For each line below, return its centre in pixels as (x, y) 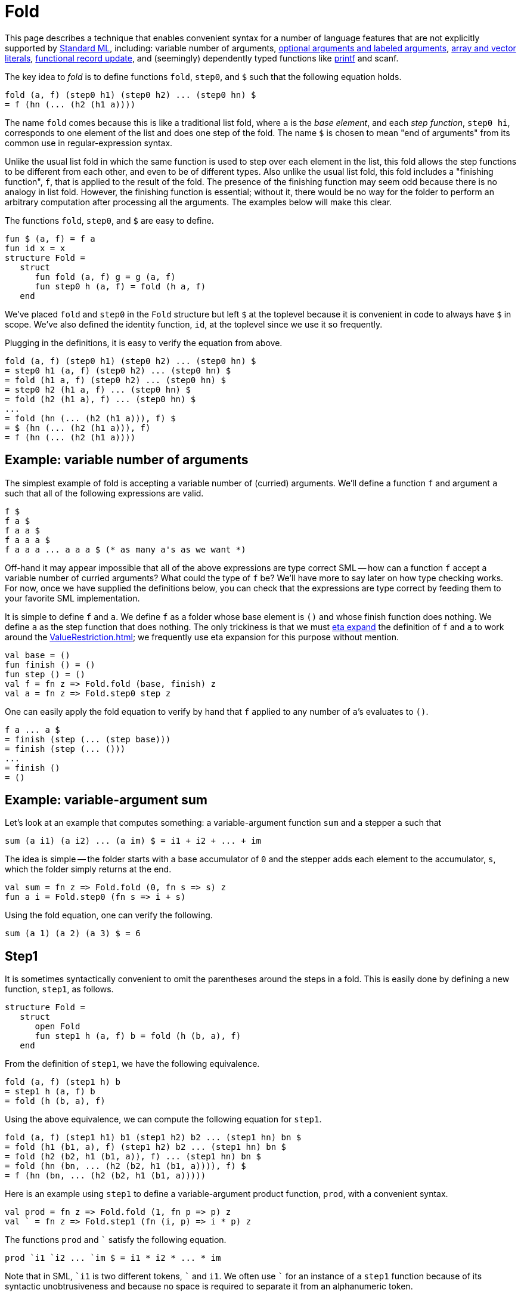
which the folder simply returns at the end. (88, 869)
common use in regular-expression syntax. (89, 143)
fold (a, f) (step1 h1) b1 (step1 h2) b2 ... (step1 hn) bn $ (153, 1138)
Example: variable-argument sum (106, 800)
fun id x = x (35, 248)
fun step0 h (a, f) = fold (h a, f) (120, 286)
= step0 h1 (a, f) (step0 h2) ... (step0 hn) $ (118, 370)
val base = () (38, 655)
